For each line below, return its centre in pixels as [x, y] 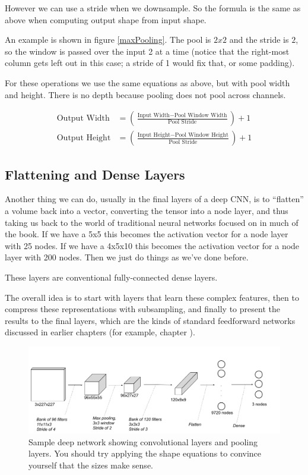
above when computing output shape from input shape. [106, 19]
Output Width [83, 119]
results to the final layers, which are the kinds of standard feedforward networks [150, 320]
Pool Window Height [201, 135]
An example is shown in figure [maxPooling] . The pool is [108, 40]
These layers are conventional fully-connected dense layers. [111, 277]
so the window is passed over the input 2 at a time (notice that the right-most [147, 51]
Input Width [154, 115]
